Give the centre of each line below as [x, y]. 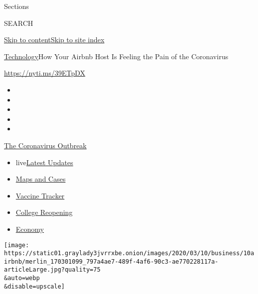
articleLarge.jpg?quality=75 [52, 270]
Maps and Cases [41, 179]
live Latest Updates [44, 162]
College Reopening [44, 212]
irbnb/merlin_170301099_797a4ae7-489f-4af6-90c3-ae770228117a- [111, 261]
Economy [30, 229]
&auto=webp [22, 278]
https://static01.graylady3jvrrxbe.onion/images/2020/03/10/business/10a [129, 253]
